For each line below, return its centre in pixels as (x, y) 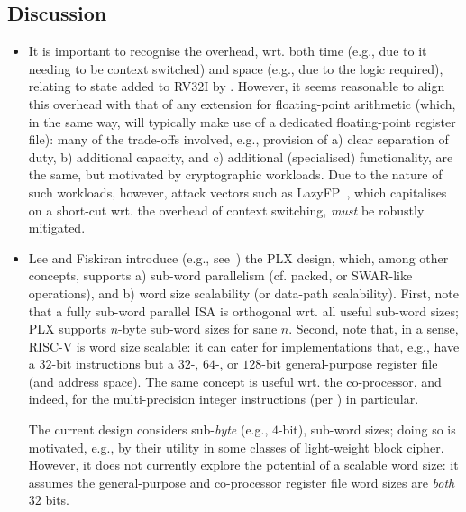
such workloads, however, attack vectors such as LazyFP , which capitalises (238, 192)
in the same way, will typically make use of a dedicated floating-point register (242, 121)
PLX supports (67, 329)
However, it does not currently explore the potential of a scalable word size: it (243, 465)
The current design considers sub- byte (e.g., (148, 430)
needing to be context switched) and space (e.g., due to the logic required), (236, 68)
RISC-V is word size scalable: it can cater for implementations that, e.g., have (244, 346)
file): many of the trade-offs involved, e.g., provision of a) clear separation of (238, 139)
